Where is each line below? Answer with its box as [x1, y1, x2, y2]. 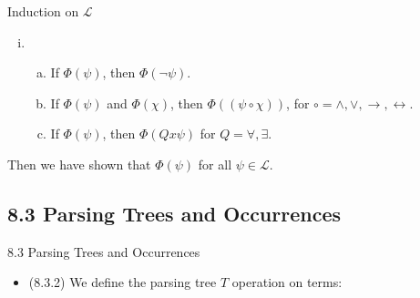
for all [198, 154, 232, 173]
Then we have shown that [7, 154, 151, 173]
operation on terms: [231, 272, 343, 292]
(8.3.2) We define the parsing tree [28, 272, 217, 292]
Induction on [7, 2, 79, 20]
